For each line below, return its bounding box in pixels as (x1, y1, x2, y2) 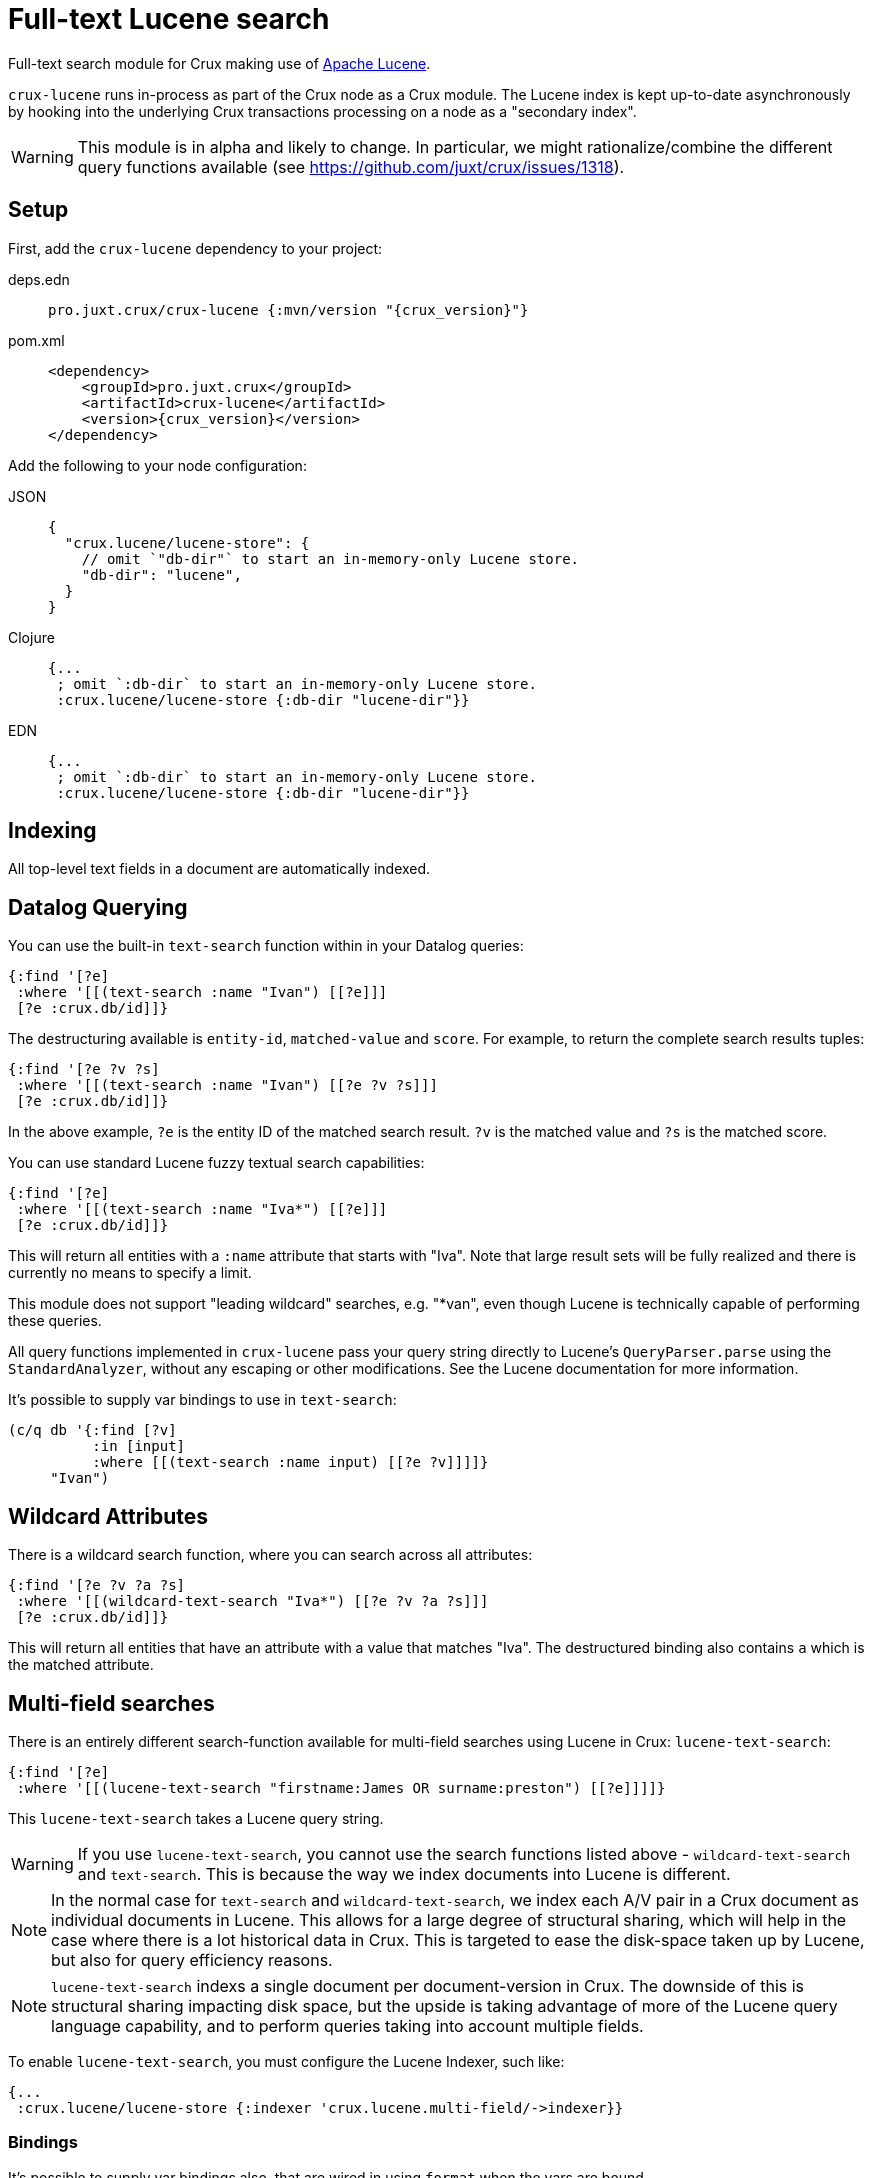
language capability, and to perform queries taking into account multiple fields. (51, 2015, 644, 2036)
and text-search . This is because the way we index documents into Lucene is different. (77, 1863, 731, 1884)
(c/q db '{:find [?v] (8, 1422, 177, 1439)
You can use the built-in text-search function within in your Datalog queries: (8, 937, 524, 955)
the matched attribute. (8, 1656, 154, 1674)
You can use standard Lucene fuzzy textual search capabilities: (8, 1154, 425, 1172)
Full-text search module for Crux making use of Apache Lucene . (8, 54, 431, 72)
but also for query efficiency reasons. (51, 1949, 333, 1970)
